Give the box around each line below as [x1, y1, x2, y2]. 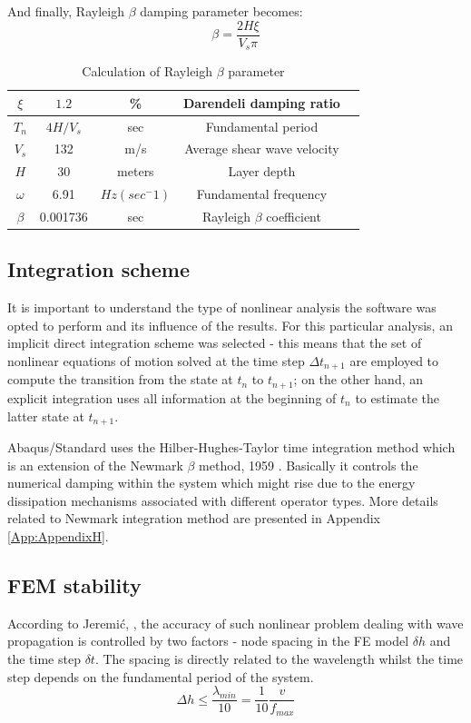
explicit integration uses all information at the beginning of [7, 388, 337, 407]
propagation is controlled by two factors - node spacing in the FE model [7, 631, 409, 650]
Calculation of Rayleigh [82, 62, 213, 81]
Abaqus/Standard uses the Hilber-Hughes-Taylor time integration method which [7, 437, 456, 456]
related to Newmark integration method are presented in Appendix [7, 509, 380, 528]
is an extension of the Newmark [7, 455, 183, 474]
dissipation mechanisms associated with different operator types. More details [7, 490, 438, 510]
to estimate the [355, 388, 440, 407]
